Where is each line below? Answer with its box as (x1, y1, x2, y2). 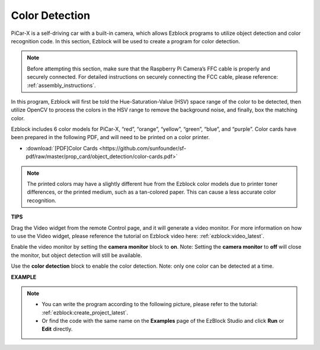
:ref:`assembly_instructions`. (27, 82, 96, 89)
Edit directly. (41, 326, 73, 333)
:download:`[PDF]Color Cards (25, 145, 98, 152)
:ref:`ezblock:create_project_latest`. (41, 309, 129, 316)
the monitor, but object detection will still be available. (11, 252, 142, 259)
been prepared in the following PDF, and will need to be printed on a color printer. (11, 134, 210, 141)
